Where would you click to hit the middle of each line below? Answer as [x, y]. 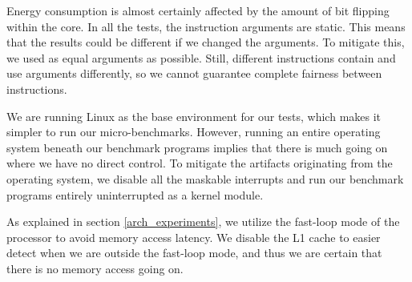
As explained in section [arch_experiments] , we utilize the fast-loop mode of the [203, 222]
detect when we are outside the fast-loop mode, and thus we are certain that [194, 253]
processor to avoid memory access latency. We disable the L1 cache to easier [194, 237]
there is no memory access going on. [95, 268]
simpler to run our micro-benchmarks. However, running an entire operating [194, 132]
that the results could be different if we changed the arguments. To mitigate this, [206, 42]
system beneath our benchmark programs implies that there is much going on [197, 147]
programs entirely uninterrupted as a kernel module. [135, 194]
